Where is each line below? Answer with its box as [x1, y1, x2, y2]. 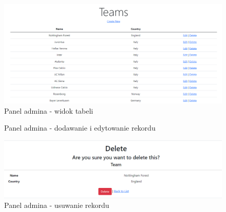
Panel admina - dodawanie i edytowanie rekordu [4, 122, 156, 133]
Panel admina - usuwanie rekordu [4, 200, 109, 210]
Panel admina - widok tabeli [4, 105, 93, 116]
